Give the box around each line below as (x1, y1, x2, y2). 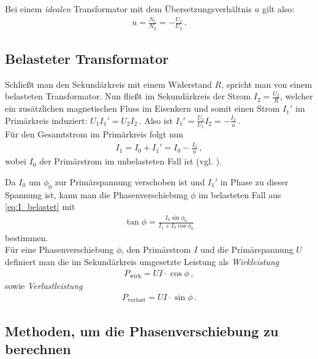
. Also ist (138, 114, 173, 126)
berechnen (5, 339, 71, 358)
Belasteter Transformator (5, 48, 169, 68)
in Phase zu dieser (220, 175, 289, 188)
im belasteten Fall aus (199, 188, 281, 201)
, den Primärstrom (121, 243, 191, 256)
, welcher (280, 90, 313, 102)
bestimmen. (5, 231, 48, 244)
